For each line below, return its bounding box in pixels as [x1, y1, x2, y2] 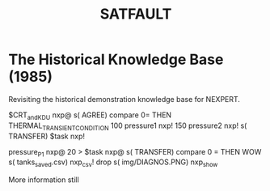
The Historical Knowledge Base [8, 50, 224, 69]
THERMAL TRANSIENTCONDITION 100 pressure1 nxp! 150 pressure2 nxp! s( [8, 121, 247, 132]
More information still [8, 175, 79, 185]
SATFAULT [99, 5, 172, 23]
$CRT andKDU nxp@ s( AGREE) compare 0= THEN [8, 110, 172, 121]
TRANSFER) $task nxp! [8, 131, 85, 141]
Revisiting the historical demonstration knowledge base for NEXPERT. [8, 94, 241, 104]
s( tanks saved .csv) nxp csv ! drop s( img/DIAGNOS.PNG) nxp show [8, 157, 218, 169]
